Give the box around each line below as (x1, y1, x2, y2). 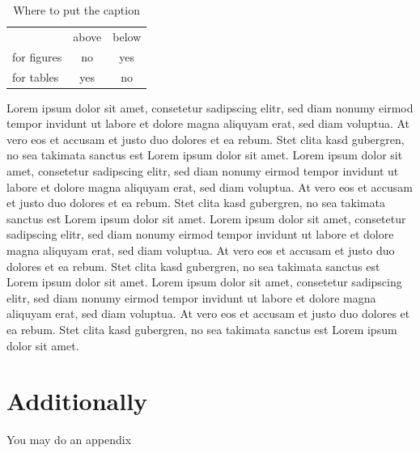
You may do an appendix (6, 431, 132, 448)
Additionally (6, 384, 148, 417)
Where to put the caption (13, 2, 140, 18)
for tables (12, 68, 59, 85)
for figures (12, 48, 62, 65)
